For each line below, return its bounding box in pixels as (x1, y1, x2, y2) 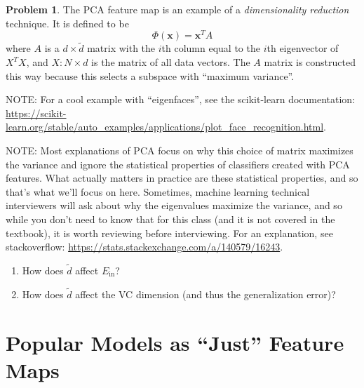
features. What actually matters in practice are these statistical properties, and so (6, 170, 358, 185)
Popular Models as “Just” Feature (6, 328, 344, 356)
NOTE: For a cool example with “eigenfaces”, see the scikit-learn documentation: (6, 92, 356, 107)
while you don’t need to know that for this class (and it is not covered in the (6, 212, 335, 227)
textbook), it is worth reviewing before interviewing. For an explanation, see (6, 225, 333, 240)
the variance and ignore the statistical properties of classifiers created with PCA (6, 156, 350, 171)
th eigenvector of (267, 41, 339, 55)
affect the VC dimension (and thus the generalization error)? (75, 286, 336, 301)
